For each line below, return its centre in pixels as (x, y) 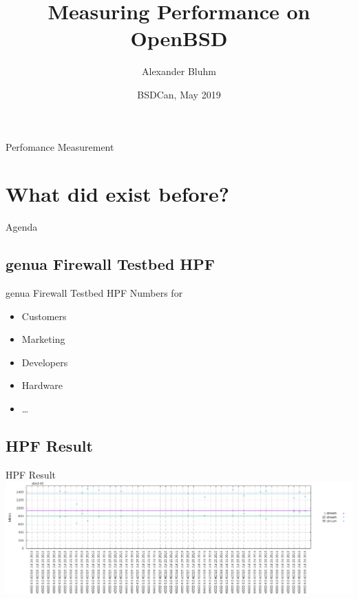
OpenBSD (179, 38)
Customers (44, 316)
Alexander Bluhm (179, 71)
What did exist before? (117, 194)
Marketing (43, 339)
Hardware (42, 385)
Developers (45, 362)
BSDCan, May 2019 (179, 94)
